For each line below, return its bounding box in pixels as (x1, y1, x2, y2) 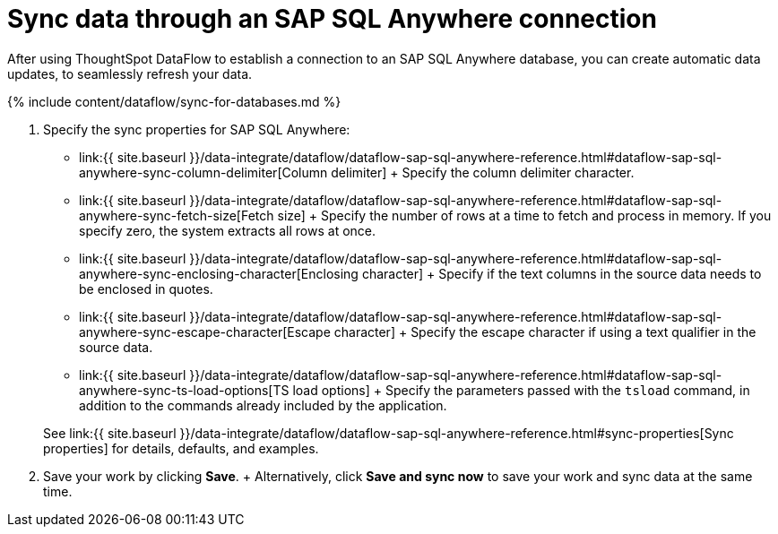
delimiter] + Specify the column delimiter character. (331, 164, 635, 180)
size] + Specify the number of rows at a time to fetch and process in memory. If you (277, 207, 772, 223)
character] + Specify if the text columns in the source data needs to (361, 265, 762, 281)
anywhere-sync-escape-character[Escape (79, 323, 331, 340)
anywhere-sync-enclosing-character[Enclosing (79, 265, 359, 281)
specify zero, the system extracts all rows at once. (79, 222, 376, 238)
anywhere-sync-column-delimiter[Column (79, 164, 328, 180)
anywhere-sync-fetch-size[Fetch (79, 207, 274, 223)
